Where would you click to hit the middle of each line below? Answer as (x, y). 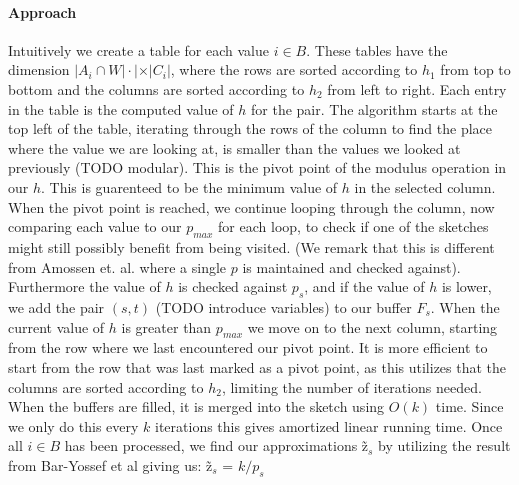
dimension (39, 69)
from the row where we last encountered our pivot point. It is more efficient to (248, 347)
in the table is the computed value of (121, 108)
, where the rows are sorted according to (294, 69)
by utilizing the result (444, 445)
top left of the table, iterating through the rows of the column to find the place (250, 128)
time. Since (469, 406)
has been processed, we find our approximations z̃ (216, 445)
